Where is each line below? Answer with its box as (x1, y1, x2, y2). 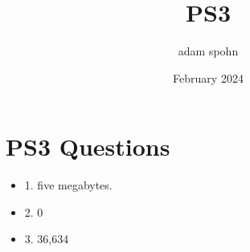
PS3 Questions (6, 130, 170, 163)
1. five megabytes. (24, 177, 113, 193)
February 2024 (173, 69, 244, 86)
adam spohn (178, 43, 239, 59)
